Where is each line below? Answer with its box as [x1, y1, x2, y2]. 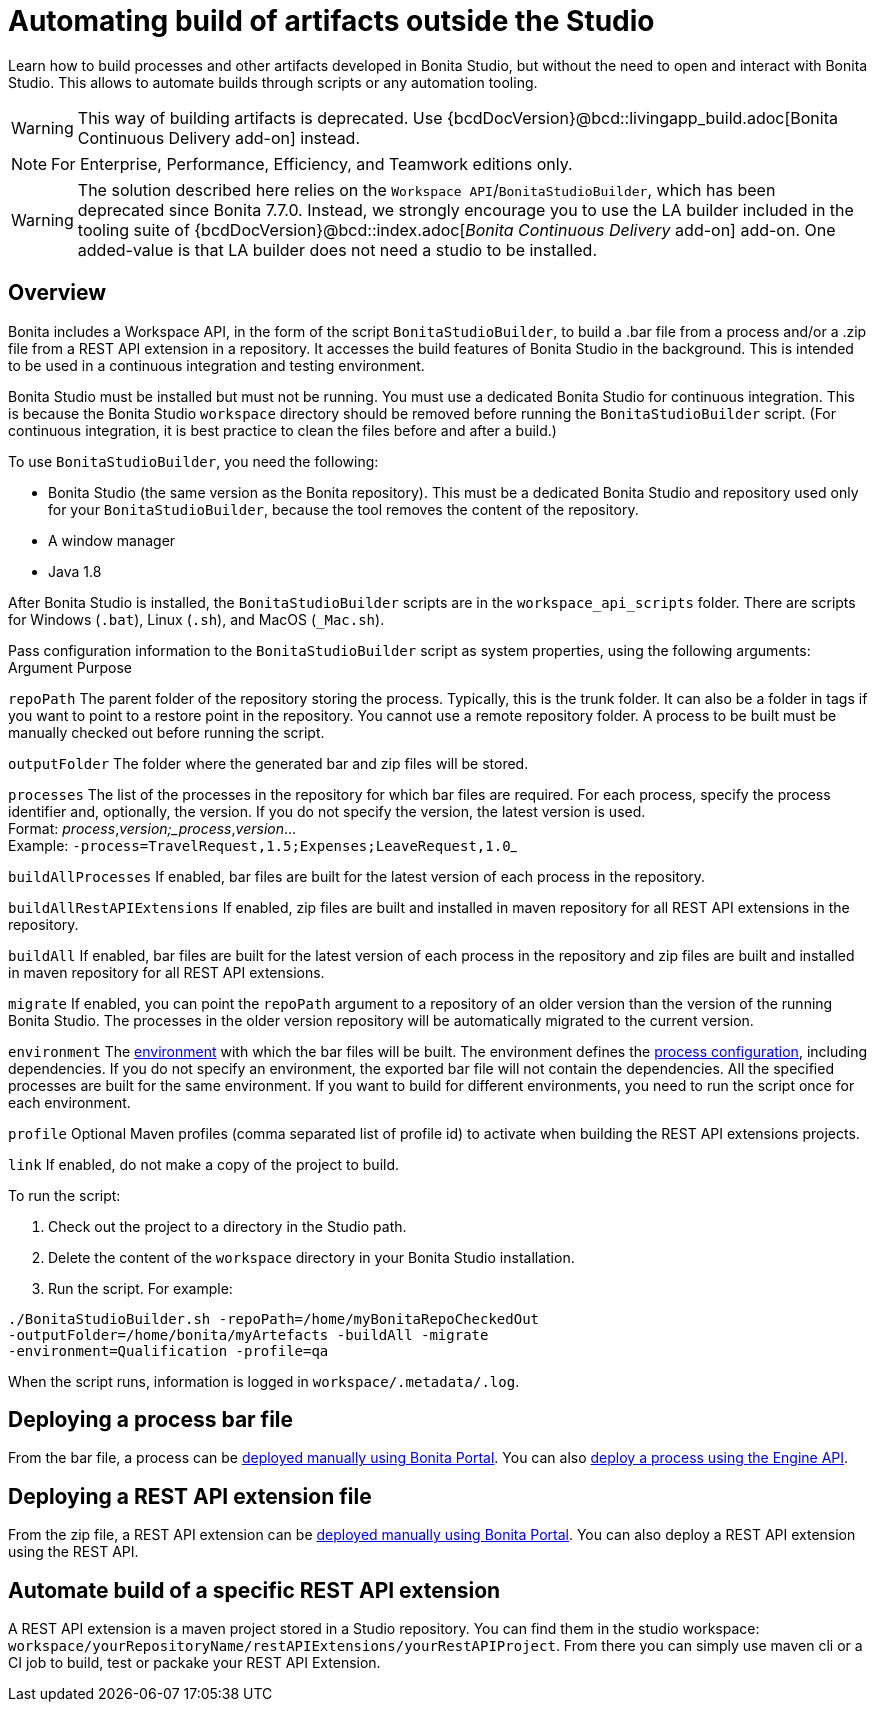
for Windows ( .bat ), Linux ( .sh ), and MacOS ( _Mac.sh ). [8, 610, 385, 628]
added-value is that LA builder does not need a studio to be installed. [77, 239, 598, 260]
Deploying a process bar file [8, 1407, 294, 1433]
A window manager [48, 531, 176, 549]
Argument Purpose [8, 658, 133, 676]
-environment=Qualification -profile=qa [8, 1342, 329, 1359]
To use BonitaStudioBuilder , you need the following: [8, 452, 379, 470]
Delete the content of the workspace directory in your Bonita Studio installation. [48, 1248, 575, 1266]
